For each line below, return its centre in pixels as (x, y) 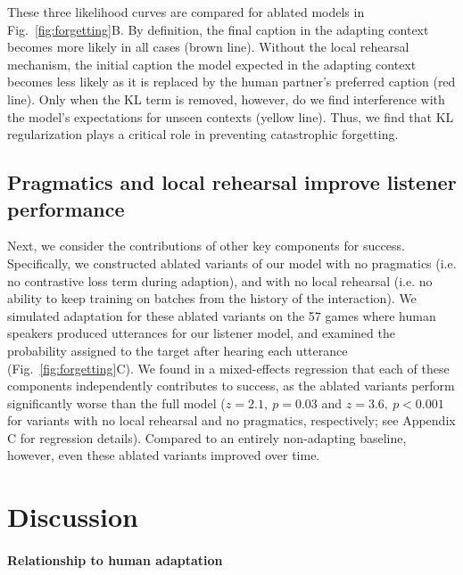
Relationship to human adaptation (115, 560)
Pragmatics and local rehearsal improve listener (232, 182)
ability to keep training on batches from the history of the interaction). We (212, 298)
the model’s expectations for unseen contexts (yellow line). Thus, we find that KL (231, 116)
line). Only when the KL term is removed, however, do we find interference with (226, 99)
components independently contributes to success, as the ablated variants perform (231, 386)
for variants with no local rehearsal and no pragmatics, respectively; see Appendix (231, 420)
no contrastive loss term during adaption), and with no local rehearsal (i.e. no (220, 280)
